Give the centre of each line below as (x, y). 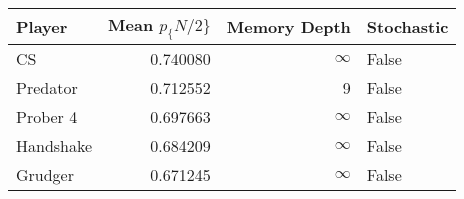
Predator (47, 88)
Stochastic (407, 27)
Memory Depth (288, 27)
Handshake (54, 146)
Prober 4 (47, 117)
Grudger (45, 175)
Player (42, 27)
